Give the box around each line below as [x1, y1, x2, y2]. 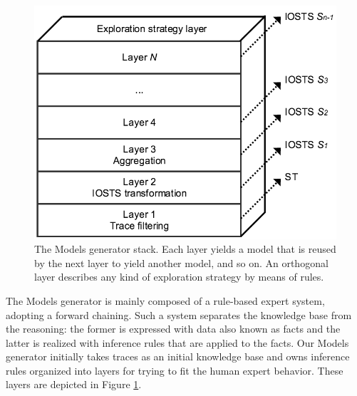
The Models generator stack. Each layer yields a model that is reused [34, 241, 336, 256]
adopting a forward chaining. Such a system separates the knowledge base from [6, 307, 352, 322]
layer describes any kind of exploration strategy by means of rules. [34, 269, 324, 284]
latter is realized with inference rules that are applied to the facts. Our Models [6, 335, 349, 350]
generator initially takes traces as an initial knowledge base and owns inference [6, 349, 350, 364]
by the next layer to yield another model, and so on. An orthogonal [34, 255, 328, 270]
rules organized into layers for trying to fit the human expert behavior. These [6, 363, 343, 377]
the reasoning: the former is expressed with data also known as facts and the [6, 321, 341, 336]
